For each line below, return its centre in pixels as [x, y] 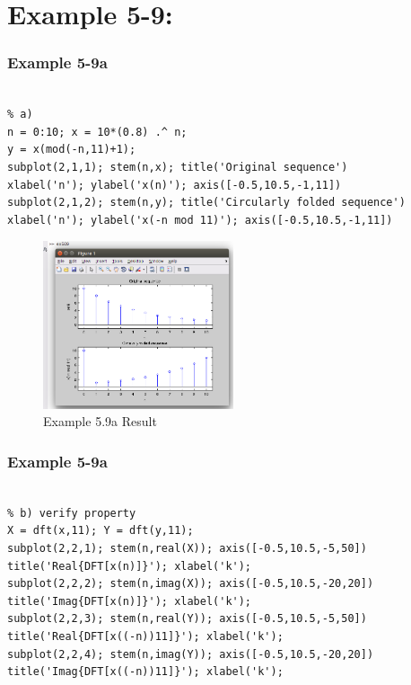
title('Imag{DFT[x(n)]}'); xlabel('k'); [130, 601]
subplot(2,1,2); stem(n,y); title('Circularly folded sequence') [206, 203]
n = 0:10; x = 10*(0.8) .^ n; [97, 132]
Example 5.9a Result [100, 421]
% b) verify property [72, 513]
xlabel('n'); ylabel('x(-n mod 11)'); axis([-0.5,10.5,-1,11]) [200, 220]
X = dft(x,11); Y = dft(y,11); [101, 531]
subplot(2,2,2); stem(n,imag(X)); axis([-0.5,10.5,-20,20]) [191, 584]
